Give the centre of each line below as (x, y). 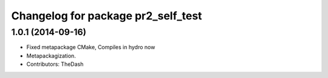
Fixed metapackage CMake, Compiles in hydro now (91, 47)
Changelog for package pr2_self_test (107, 16)
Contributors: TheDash (55, 64)
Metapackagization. (51, 56)
